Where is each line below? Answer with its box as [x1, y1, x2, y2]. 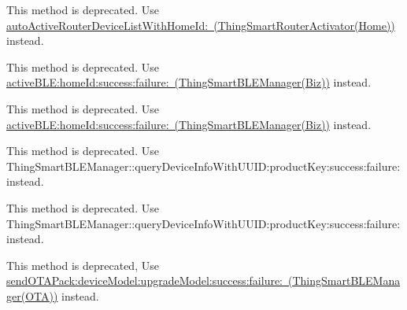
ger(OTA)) [6, 287, 58, 304]
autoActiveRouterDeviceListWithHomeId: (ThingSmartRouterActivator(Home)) [6, 17, 395, 33]
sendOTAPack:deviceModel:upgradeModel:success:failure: [6, 272, 283, 289]
